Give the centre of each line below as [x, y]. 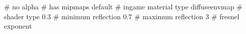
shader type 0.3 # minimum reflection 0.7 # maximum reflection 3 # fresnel [122, 16]
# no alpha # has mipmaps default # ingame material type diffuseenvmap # [123, 6]
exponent [18, 26]
